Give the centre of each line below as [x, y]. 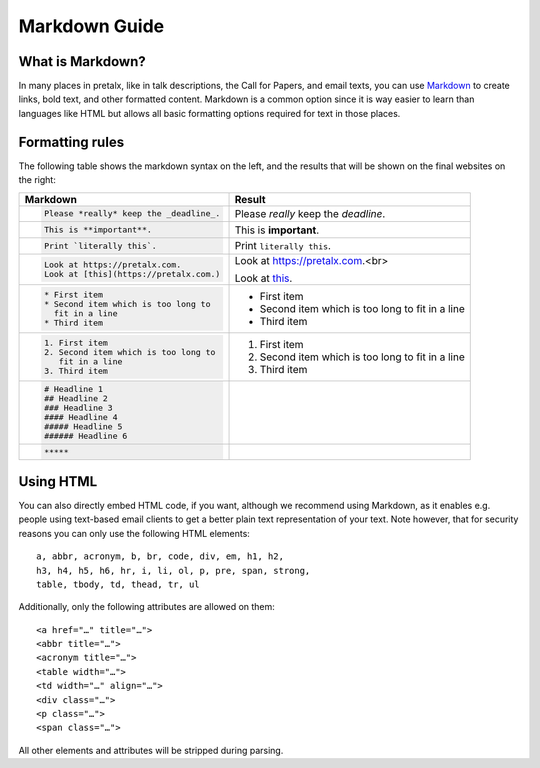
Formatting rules [71, 141]
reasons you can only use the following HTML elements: [134, 533]
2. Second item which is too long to [129, 351]
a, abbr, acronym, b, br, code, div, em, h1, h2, [160, 556]
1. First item [76, 342]
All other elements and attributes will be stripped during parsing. [151, 750]
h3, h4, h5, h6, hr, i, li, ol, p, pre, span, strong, [173, 570]
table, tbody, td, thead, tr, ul [118, 584]
